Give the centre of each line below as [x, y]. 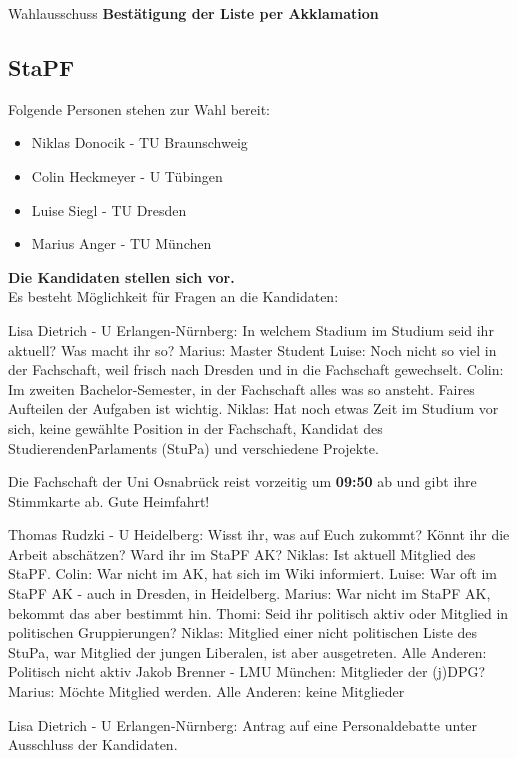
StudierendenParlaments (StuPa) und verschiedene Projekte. [193, 447]
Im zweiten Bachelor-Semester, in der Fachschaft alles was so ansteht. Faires [241, 388]
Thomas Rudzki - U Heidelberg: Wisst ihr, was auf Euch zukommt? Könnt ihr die [259, 534]
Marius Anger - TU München [121, 243]
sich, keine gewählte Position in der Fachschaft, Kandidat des [195, 427]
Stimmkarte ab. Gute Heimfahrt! [109, 500]
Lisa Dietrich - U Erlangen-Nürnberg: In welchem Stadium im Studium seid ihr [251, 329]
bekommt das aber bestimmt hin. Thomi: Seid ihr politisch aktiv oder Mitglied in [258, 612]
